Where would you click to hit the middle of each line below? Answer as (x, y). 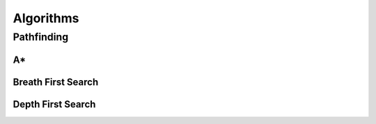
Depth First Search (54, 104)
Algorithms (46, 18)
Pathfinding (41, 37)
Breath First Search (56, 82)
